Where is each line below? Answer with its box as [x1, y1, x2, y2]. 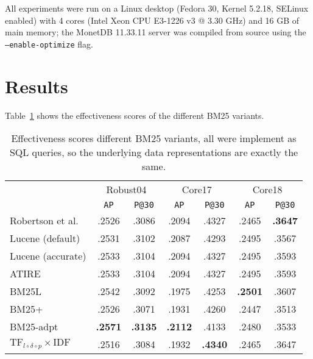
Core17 [181, 182, 212, 197]
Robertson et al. [10, 213, 79, 228]
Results [5, 73, 68, 98]
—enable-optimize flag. [5, 37, 93, 50]
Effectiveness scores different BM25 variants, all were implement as [11, 131, 297, 146]
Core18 [252, 182, 283, 197]
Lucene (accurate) [10, 249, 86, 263]
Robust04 [106, 182, 147, 197]
